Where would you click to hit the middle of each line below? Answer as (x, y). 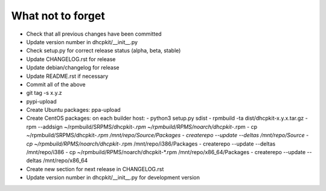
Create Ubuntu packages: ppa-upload (73, 110)
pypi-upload (41, 101)
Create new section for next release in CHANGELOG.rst (95, 169)
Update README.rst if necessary (67, 76)
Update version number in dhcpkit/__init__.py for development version (113, 178)
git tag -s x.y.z (44, 93)
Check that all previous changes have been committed (94, 34)
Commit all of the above (56, 84)
